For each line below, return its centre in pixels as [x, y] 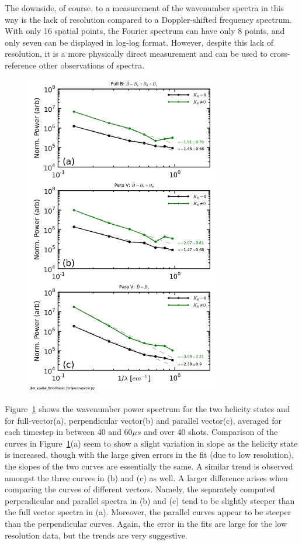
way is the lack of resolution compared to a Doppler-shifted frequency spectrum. [148, 19]
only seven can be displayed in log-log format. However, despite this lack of [139, 42]
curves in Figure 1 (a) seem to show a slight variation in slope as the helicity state [151, 443]
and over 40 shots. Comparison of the [211, 432]
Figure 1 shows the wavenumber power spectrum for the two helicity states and [147, 409]
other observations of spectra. [92, 65]
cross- [280, 54]
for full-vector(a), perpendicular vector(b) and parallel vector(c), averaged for [143, 420]
